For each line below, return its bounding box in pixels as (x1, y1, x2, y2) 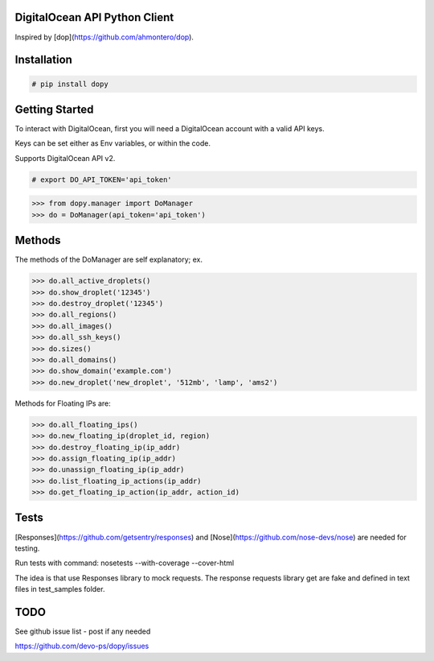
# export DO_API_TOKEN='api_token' (31, 175, 172, 184)
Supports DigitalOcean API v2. (14, 153, 116, 163)
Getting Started (14, 102, 94, 116)
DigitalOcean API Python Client (14, 10, 174, 24)
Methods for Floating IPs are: (14, 399, 112, 408)
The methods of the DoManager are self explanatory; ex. (14, 254, 203, 265)
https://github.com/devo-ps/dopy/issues (14, 641, 149, 651)
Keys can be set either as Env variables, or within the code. (14, 138, 211, 148)
